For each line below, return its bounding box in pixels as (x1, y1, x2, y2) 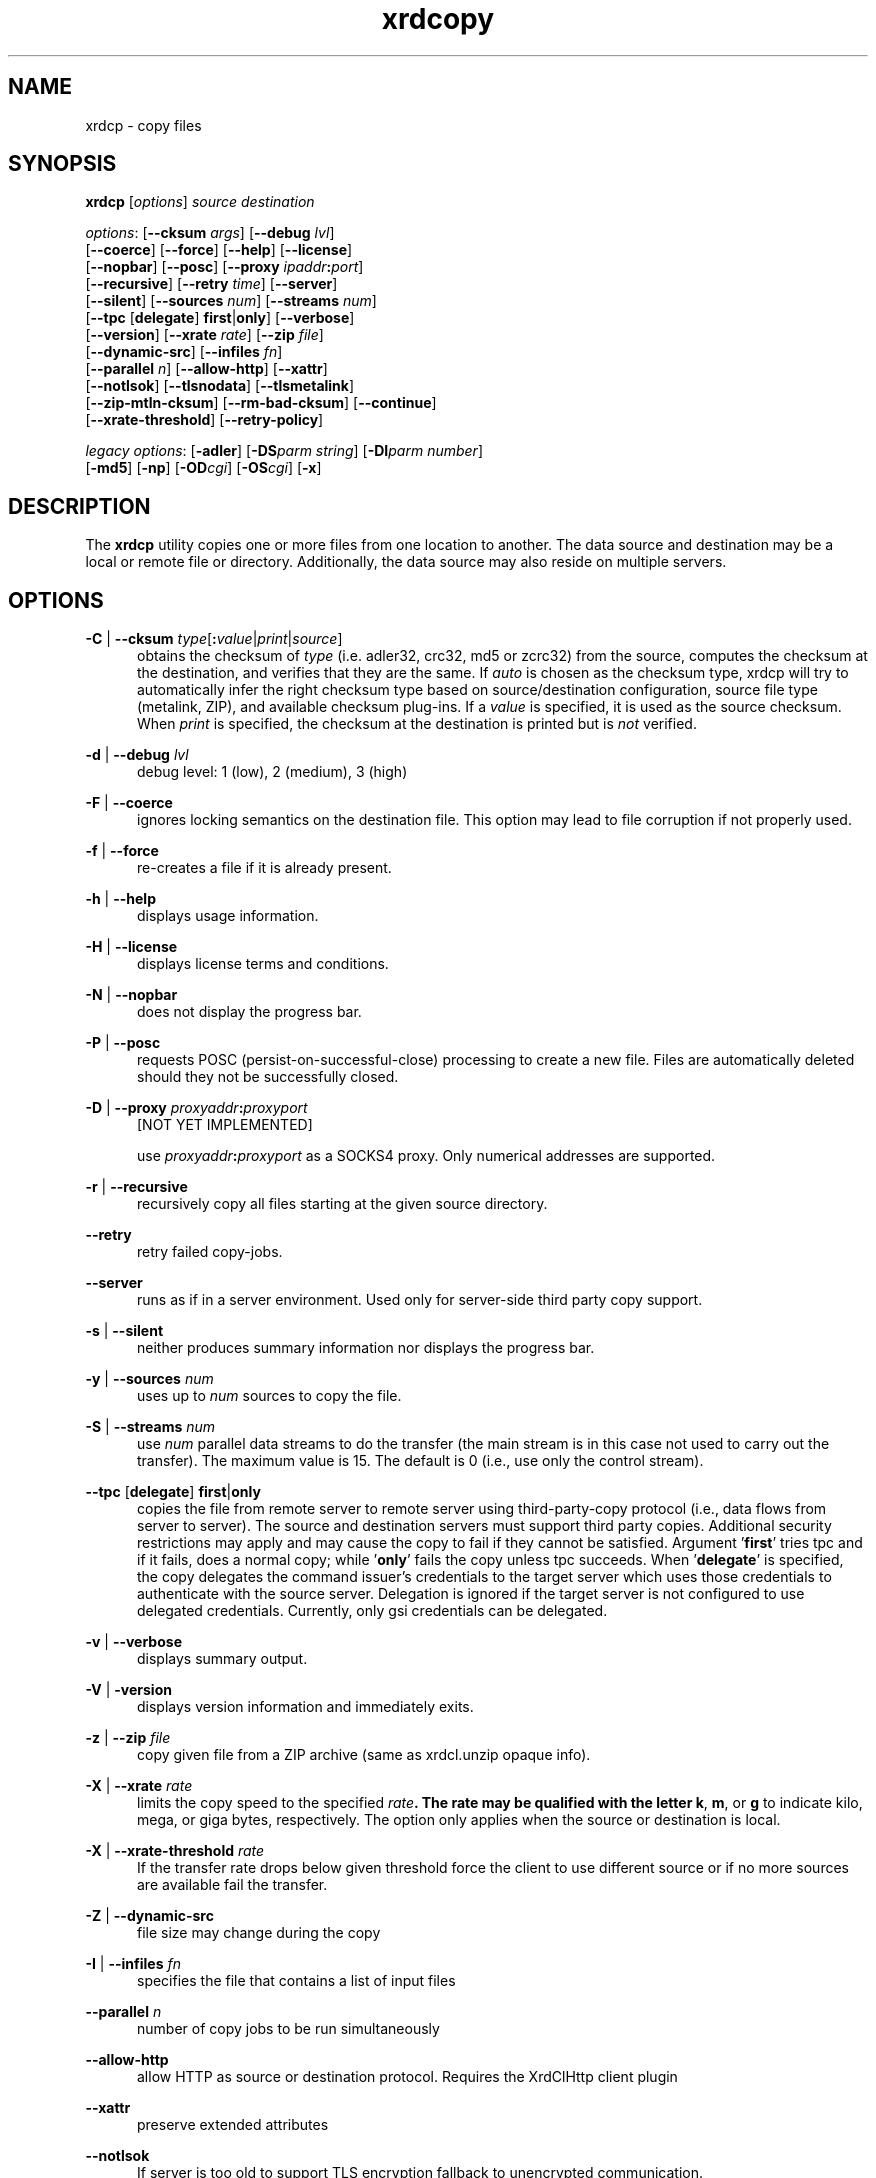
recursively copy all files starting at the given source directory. (137, 1195, 548, 1213)
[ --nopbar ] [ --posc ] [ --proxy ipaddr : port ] (85, 258, 364, 276)
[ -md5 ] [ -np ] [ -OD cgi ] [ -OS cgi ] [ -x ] (85, 459, 322, 477)
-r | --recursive (85, 1178, 188, 1196)
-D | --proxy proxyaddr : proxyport (85, 1099, 308, 1117)
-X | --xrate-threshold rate (85, 1842, 265, 1860)
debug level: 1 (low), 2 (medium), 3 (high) (137, 763, 408, 781)
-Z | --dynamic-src (85, 1907, 214, 1925)
